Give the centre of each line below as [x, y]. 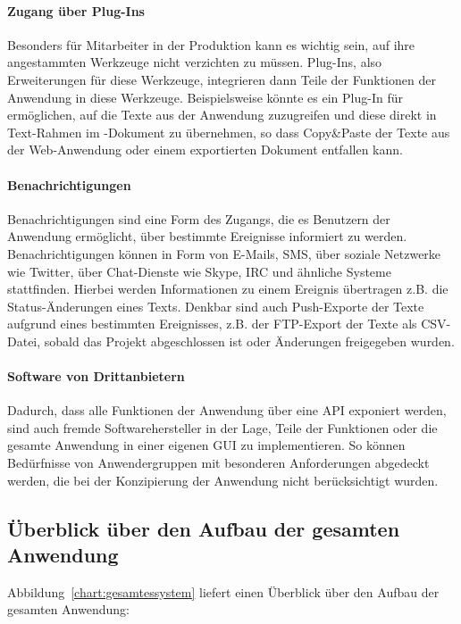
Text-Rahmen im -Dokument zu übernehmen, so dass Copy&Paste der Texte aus [229, 132]
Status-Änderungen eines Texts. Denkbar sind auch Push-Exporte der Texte [216, 306]
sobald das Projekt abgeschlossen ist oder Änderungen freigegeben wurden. [249, 341]
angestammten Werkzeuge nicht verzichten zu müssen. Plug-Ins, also [195, 62]
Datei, [24, 341]
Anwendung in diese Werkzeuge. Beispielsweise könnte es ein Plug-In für [205, 97]
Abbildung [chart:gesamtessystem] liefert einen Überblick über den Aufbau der [223, 591]
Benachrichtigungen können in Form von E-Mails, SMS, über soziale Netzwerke [224, 253]
